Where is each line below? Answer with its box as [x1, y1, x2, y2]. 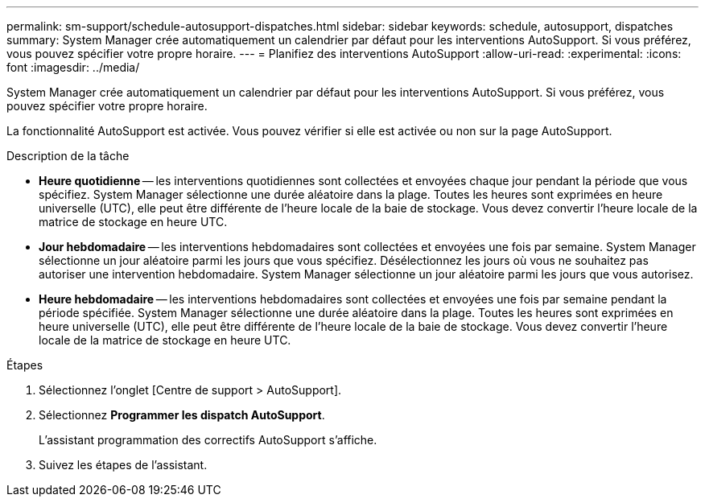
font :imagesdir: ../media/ [6, 60, 140, 74]
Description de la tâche [6, 149, 130, 163]
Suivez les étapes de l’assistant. [39, 458, 208, 472]
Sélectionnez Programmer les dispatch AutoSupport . [39, 408, 325, 422]
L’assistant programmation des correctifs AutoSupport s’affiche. [39, 433, 377, 447]
